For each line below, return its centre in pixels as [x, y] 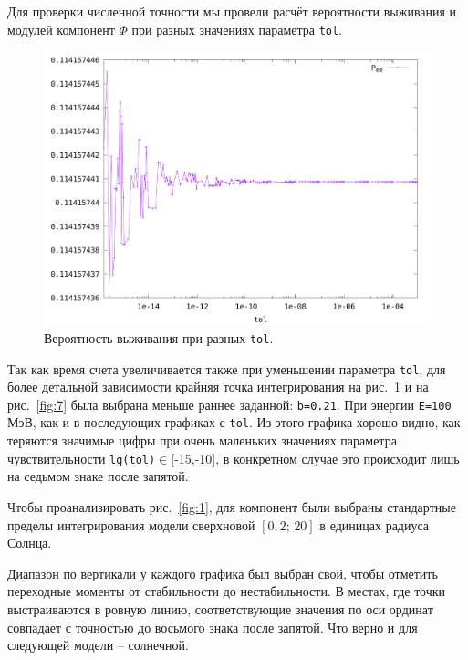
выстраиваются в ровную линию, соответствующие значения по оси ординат [220, 608]
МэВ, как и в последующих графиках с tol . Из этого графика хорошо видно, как [234, 422]
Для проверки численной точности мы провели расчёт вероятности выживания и [232, 11]
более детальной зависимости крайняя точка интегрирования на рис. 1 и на [218, 387]
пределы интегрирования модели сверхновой [131, 524]
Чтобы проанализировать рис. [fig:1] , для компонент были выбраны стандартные [232, 506]
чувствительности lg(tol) [82, 458]
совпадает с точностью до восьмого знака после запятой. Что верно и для [213, 627]
